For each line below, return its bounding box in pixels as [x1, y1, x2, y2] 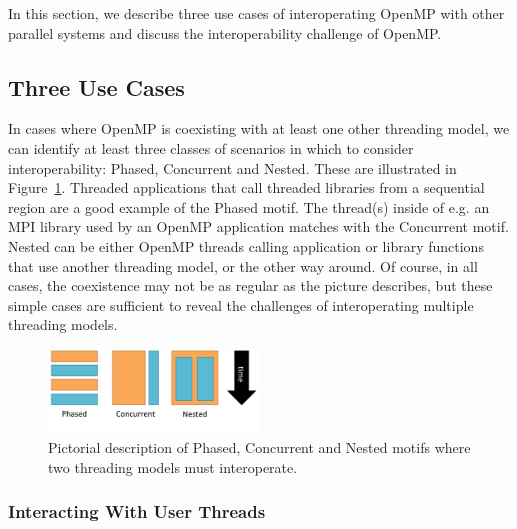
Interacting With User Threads [8, 499, 266, 524]
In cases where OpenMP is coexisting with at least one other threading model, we [8, 118, 510, 139]
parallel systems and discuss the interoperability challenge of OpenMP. [8, 22, 442, 43]
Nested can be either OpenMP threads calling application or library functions [8, 235, 484, 256]
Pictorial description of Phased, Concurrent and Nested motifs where [48, 437, 471, 458]
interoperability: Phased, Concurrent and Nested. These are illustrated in [8, 157, 457, 178]
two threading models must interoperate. [48, 456, 298, 477]
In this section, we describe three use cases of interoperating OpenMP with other [8, 3, 505, 23]
